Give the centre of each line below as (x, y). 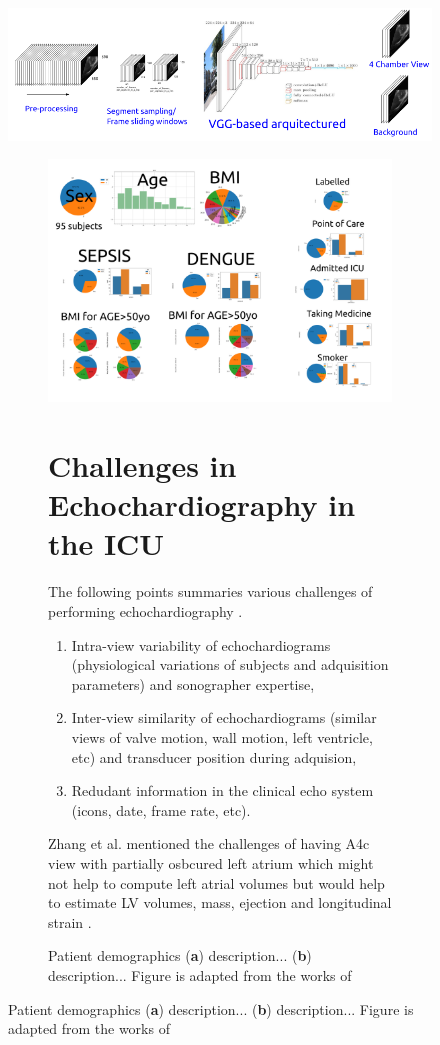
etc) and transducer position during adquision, (214, 756)
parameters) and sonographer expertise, (193, 683)
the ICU (106, 543)
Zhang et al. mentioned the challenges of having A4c (209, 843)
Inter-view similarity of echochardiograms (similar (224, 717)
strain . (70, 921)
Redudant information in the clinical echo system (222, 790)
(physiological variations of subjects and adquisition (230, 664)
